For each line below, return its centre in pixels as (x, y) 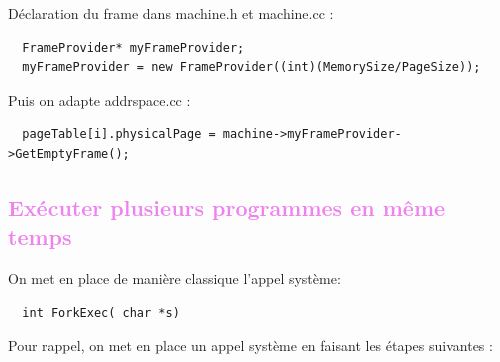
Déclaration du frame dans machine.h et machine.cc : (171, 13)
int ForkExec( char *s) (101, 312)
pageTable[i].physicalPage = (119, 134)
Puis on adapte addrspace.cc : (99, 99)
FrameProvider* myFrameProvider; (133, 47)
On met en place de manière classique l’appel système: (174, 278)
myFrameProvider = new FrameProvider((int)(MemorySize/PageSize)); (251, 67)
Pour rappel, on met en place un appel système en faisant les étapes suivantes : (250, 345)
